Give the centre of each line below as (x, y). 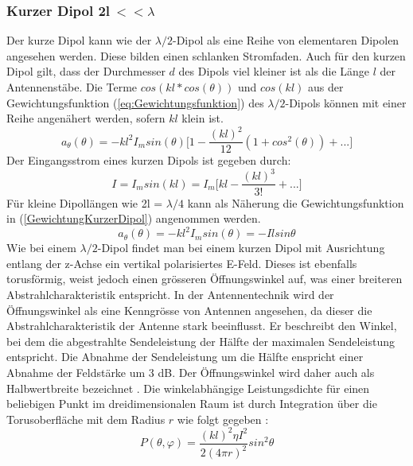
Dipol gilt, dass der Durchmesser (86, 71)
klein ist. (203, 118)
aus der (325, 87)
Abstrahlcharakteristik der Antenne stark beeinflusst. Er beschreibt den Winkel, (202, 326)
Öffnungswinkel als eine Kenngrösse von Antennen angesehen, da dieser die (189, 310)
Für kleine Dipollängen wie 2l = (85, 202)
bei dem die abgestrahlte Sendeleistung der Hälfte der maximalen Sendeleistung (201, 341)
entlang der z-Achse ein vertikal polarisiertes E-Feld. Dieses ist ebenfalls (182, 263)
